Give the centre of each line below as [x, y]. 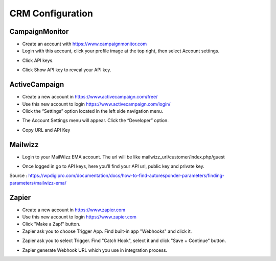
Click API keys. [38, 60]
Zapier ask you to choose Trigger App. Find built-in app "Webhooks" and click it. [107, 231]
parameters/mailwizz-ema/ [38, 183]
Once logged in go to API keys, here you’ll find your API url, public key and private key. [113, 166]
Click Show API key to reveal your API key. [67, 70]
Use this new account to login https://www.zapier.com [79, 217]
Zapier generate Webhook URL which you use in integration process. [95, 250]
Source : [18, 176]
